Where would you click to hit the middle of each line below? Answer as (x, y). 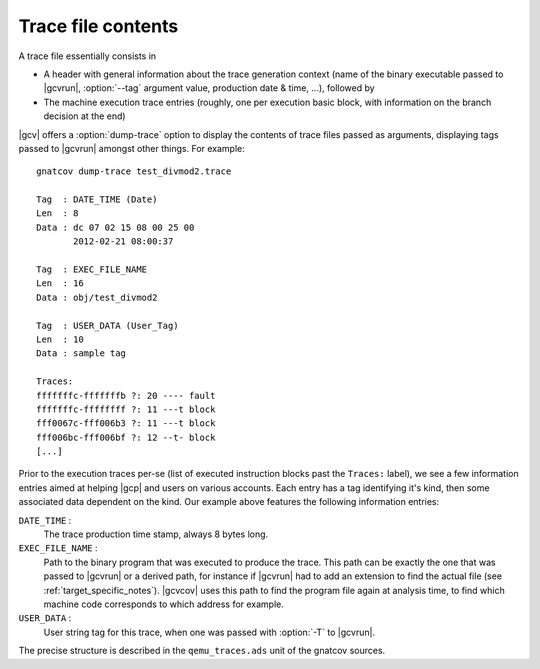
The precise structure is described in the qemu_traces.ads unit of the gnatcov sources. (202, 651)
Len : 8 (57, 213)
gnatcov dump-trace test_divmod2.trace (134, 171)
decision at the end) (84, 116)
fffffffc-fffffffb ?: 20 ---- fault (126, 395)
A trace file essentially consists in (87, 56)
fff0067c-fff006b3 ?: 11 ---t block (126, 423)
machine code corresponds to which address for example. (164, 604)
